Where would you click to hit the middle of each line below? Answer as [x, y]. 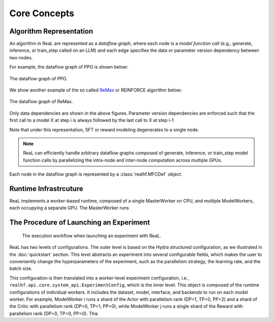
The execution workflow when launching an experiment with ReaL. [92, 236]
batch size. [21, 269]
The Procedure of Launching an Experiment [80, 223]
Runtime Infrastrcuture [46, 189]
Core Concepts [42, 13]
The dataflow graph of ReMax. [41, 102]
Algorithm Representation [51, 31]
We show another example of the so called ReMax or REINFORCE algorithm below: [96, 90]
